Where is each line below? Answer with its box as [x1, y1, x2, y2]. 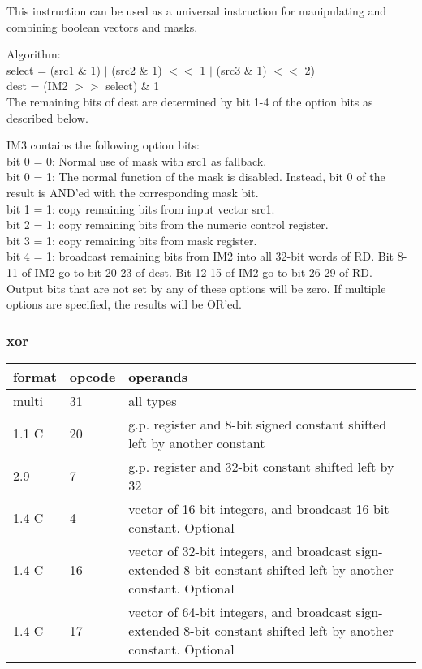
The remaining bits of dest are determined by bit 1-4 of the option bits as [6, 93, 373, 110]
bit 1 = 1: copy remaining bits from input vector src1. [6, 200, 275, 217]
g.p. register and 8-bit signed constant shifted [128, 414, 387, 434]
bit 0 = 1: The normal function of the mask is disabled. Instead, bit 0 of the [6, 168, 385, 185]
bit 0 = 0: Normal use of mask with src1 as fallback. [6, 152, 267, 169]
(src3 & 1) [216, 61, 267, 78]
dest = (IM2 [6, 77, 68, 94]
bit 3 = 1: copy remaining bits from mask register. [6, 231, 257, 248]
